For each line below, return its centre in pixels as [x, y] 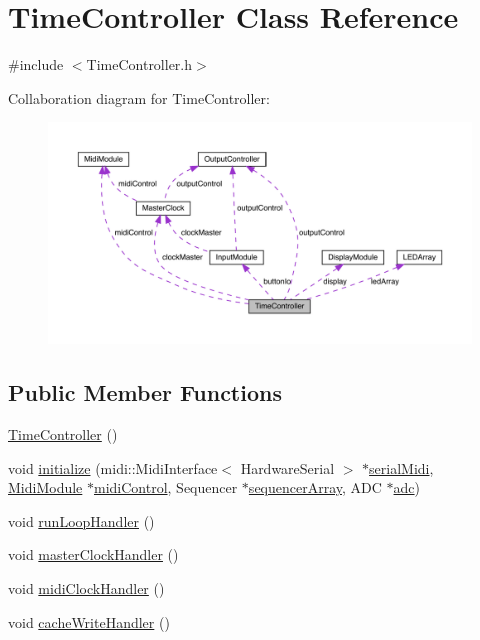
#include [36, 64]
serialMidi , [401, 467]
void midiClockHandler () [86, 588]
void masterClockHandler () [93, 554]
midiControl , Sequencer [165, 487]
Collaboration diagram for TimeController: [139, 97]
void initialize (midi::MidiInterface [113, 467]
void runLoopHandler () [81, 520]
